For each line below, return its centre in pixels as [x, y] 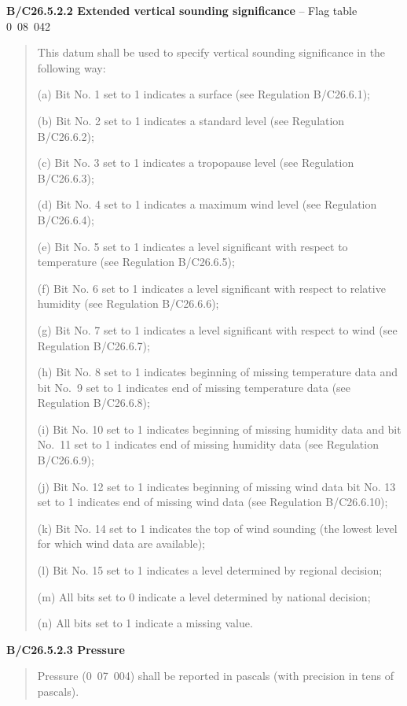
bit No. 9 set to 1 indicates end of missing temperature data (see [194, 387]
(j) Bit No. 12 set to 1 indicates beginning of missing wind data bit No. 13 [216, 486]
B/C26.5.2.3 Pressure [66, 649]
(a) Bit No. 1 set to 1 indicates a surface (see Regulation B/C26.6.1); [204, 94]
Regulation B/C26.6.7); [93, 345]
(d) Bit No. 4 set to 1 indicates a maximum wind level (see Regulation [207, 204]
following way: [71, 67]
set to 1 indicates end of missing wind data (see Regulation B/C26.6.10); [213, 502]
